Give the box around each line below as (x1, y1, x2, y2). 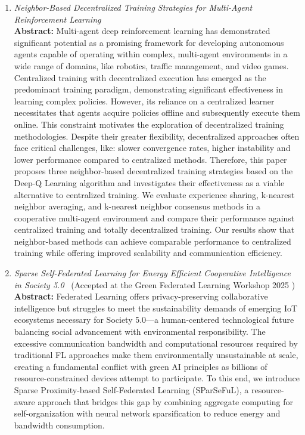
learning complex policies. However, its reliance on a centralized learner (14, 94, 275, 107)
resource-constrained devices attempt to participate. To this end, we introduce (14, 372, 300, 384)
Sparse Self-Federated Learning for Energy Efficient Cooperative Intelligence (14, 267, 291, 279)
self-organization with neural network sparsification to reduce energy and (14, 407, 281, 419)
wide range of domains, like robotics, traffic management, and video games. (14, 59, 289, 72)
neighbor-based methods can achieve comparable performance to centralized (14, 235, 291, 247)
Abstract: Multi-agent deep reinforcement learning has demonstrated (14, 24, 270, 37)
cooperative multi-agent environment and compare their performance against (14, 211, 295, 224)
